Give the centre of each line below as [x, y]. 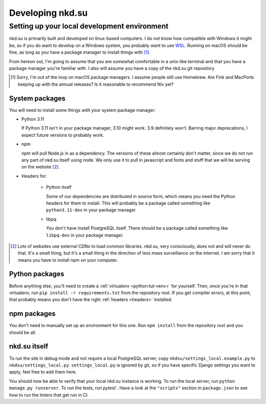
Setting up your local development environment [89, 26]
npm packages [33, 314]
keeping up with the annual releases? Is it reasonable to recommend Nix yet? [96, 84]
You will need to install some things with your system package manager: [83, 110]
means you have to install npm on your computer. [68, 260]
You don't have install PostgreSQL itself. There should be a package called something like [137, 228]
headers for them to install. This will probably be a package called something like [128, 203]
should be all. [23, 332]
